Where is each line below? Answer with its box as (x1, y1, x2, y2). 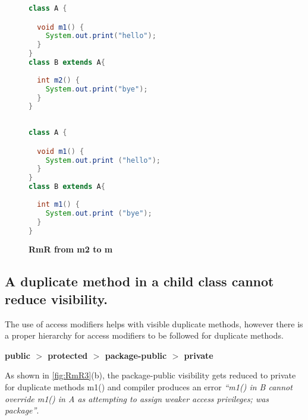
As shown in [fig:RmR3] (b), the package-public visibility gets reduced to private (5, 369, 296, 381)
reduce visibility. (5, 289, 108, 308)
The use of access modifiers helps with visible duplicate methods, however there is (5, 317, 303, 330)
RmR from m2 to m (29, 243, 113, 255)
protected (48, 349, 88, 361)
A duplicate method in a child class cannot (5, 272, 274, 290)
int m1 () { (37, 200, 80, 209)
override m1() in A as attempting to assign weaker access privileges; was (5, 392, 269, 405)
